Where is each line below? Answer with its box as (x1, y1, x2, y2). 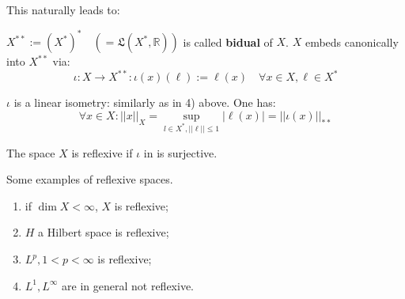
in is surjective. (143, 144, 218, 161)
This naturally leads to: (6, 2, 120, 17)
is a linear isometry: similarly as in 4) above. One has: (13, 94, 276, 111)
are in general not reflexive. (62, 277, 195, 293)
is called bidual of (183, 33, 273, 50)
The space (6, 144, 55, 161)
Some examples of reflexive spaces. (6, 171, 173, 187)
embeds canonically (305, 33, 399, 50)
